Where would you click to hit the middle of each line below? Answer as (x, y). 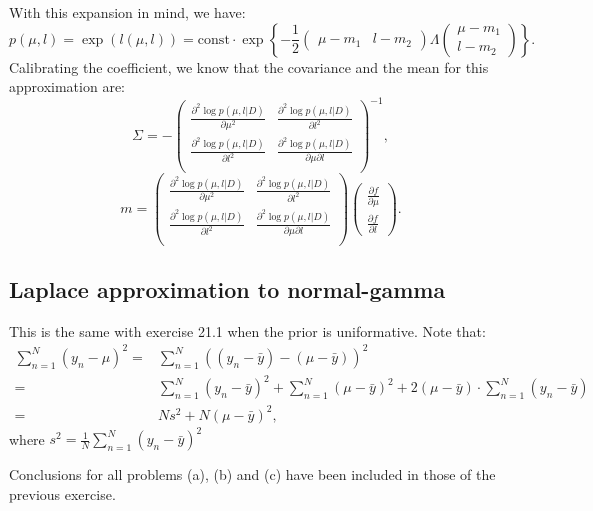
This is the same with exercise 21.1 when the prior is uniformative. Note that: (247, 330)
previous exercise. (62, 494)
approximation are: (67, 86)
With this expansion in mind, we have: (127, 12)
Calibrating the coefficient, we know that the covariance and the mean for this (249, 66)
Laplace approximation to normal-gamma (227, 288)
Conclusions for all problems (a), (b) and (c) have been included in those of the (252, 474)
